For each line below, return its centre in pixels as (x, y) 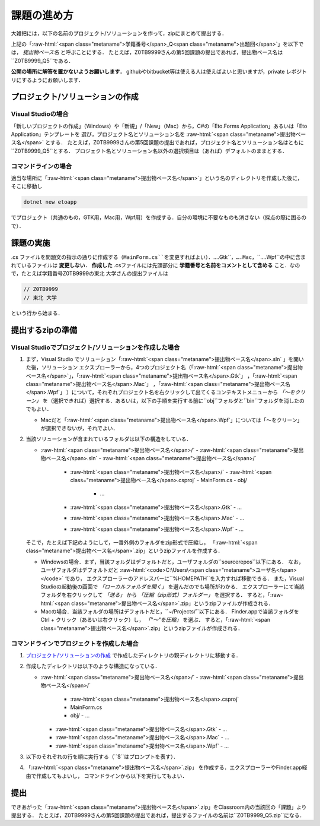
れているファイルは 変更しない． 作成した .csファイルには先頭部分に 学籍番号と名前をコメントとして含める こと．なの (156, 265)
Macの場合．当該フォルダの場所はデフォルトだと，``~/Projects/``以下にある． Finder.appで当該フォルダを (170, 612)
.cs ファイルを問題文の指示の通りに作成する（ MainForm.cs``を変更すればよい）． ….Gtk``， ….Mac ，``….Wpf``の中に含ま (159, 257)
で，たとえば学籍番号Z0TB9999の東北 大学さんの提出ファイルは (89, 274)
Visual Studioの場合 (40, 114)
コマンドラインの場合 (41, 166)
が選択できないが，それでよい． (79, 428)
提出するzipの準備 (44, 330)
